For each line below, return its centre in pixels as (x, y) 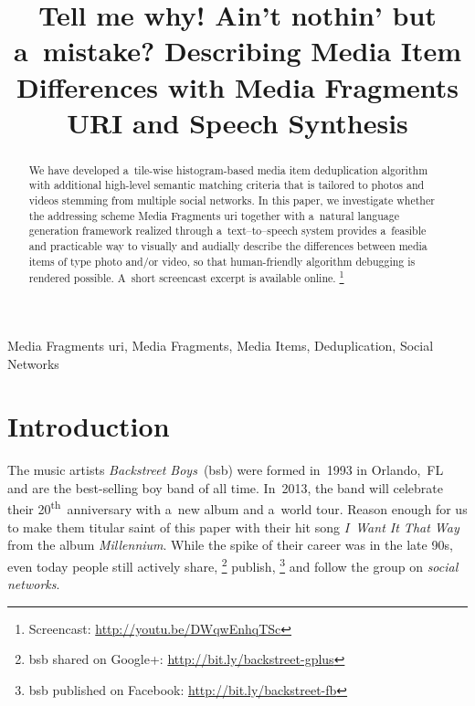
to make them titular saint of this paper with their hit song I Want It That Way (233, 527)
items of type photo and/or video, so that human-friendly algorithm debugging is (222, 261)
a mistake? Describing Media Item (237, 51)
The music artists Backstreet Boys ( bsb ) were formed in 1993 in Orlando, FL (226, 470)
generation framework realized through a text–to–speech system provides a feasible (227, 231)
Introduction (89, 426)
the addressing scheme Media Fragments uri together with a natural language (214, 215)
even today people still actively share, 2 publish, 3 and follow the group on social (233, 564)
